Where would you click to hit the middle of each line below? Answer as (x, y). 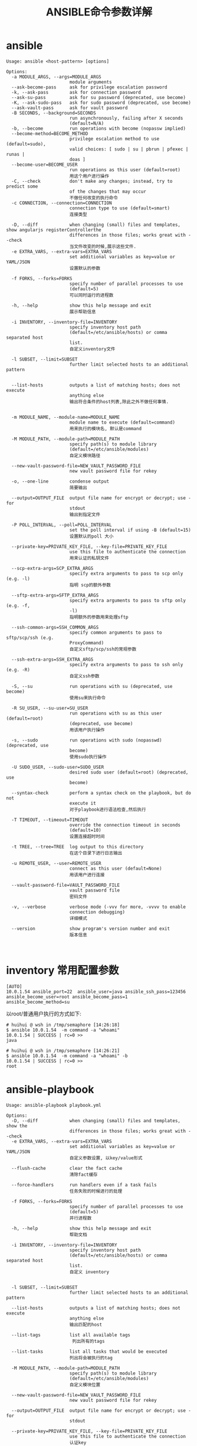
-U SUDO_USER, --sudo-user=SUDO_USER (58, 767)
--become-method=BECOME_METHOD (50, 133)
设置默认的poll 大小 (91, 536)
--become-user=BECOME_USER (45, 165)
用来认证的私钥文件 (89, 558)
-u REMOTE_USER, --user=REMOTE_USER (56, 863)
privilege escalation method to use (114, 139)
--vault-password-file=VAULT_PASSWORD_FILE (65, 885)
